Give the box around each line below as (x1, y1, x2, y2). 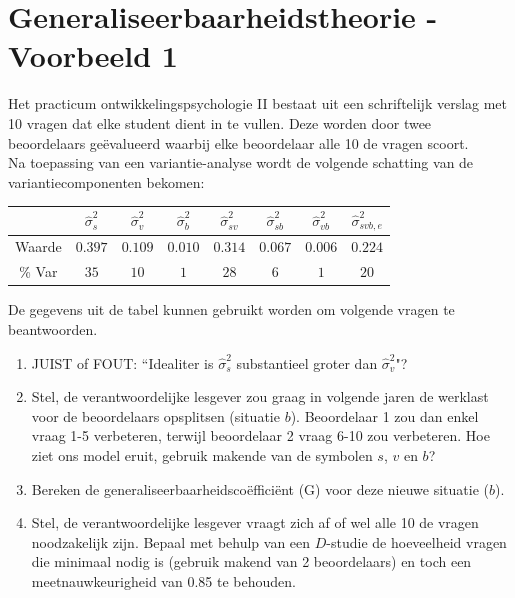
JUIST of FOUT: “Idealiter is (31, 352, 214, 373)
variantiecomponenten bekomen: (8, 171, 205, 192)
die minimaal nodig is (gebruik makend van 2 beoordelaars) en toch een (31, 551, 472, 572)
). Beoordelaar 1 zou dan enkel (290, 405, 479, 426)
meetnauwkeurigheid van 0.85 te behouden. (31, 570, 296, 591)
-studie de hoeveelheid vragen (326, 531, 507, 552)
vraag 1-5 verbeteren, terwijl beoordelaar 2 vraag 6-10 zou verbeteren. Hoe (31, 425, 490, 446)
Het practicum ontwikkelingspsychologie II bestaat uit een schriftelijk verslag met (8, 93, 508, 114)
